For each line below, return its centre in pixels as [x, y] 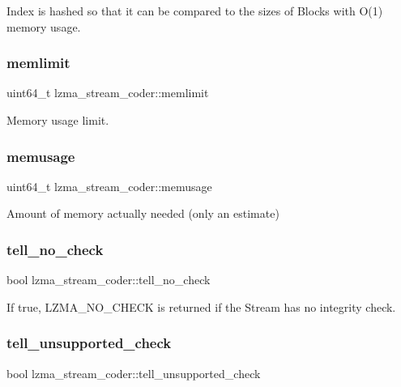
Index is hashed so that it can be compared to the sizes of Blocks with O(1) [195, 11]
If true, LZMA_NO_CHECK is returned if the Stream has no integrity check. [201, 306]
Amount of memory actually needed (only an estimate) [143, 213]
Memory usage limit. [58, 120]
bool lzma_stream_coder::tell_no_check [109, 280]
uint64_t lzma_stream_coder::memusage [109, 186]
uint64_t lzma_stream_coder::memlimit [108, 93]
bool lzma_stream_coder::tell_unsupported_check [134, 373]
